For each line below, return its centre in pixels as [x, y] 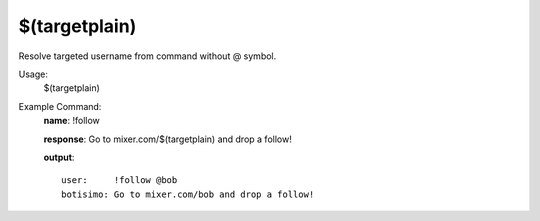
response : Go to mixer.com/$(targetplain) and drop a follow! [167, 139]
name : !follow [71, 121]
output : [59, 157]
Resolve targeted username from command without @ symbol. [147, 56]
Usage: [33, 74]
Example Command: [60, 106]
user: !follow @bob [119, 180]
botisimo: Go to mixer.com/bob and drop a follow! [188, 194]
